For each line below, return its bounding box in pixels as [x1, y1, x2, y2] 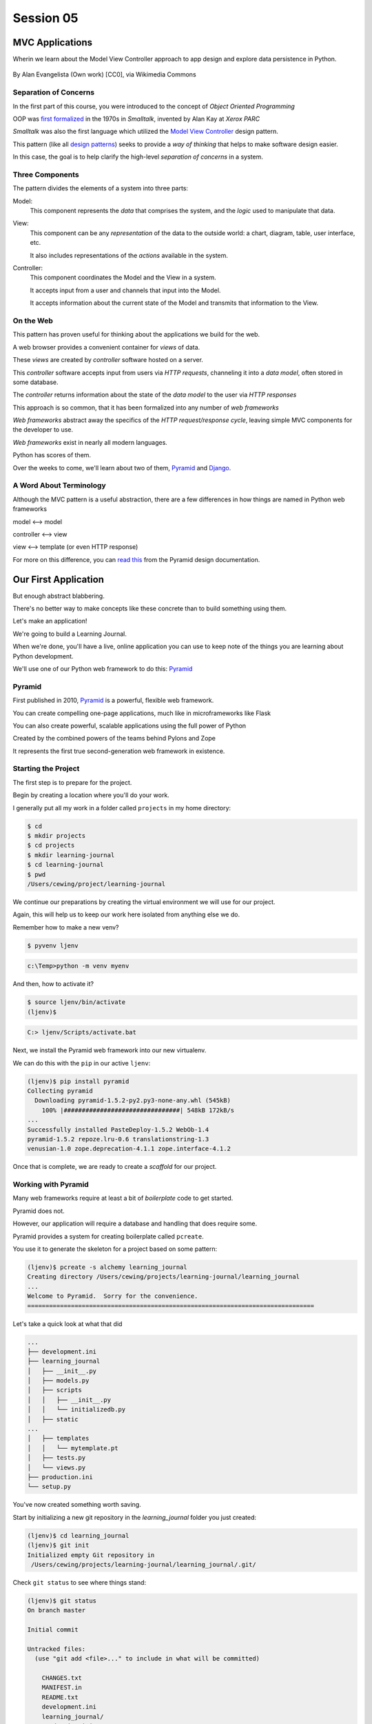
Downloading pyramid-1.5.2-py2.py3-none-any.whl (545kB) [34, 1096, 231, 1105]
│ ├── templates [27, 1434, 90, 1443]
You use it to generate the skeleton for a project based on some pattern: [12, 1245, 218, 1253]
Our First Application [12, 573, 105, 585]
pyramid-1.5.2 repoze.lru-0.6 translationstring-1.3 [27, 1135, 209, 1143]
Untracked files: [27, 1645, 86, 1653]
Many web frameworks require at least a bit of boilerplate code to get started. [12, 1194, 234, 1203]
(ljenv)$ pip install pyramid [27, 1077, 130, 1085]
